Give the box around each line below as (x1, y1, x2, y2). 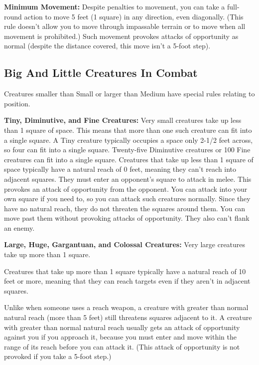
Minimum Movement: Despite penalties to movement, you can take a (4, 1, 225, 11)
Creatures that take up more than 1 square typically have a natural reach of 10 (4, 266, 246, 276)
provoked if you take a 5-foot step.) (4, 351, 112, 362)
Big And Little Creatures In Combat (4, 65, 198, 80)
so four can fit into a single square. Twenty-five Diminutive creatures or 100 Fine (4, 144, 251, 155)
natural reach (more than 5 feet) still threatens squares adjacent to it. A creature (4, 312, 252, 323)
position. (4, 98, 30, 108)
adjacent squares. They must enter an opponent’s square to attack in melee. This (4, 173, 252, 184)
